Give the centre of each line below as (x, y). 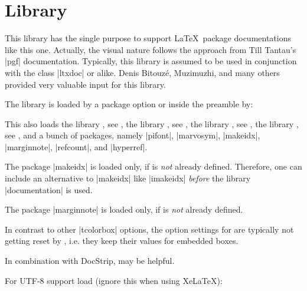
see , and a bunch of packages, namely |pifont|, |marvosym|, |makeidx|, (133, 135)
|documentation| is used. (49, 189)
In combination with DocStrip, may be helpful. (90, 261)
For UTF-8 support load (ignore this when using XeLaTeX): (114, 280)
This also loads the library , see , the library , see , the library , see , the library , (152, 123)
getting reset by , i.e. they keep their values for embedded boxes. (122, 241)
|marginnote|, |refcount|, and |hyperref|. (76, 146)
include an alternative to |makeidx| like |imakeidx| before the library (128, 178)
